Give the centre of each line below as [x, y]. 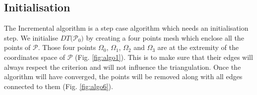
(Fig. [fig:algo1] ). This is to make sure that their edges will [164, 57]
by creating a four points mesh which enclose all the [165, 37]
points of [17, 47]
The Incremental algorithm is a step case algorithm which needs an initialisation [126, 28]
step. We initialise [31, 37]
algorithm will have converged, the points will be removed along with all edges [123, 76]
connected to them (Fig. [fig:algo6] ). [59, 86]
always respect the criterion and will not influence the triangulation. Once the [123, 67]
